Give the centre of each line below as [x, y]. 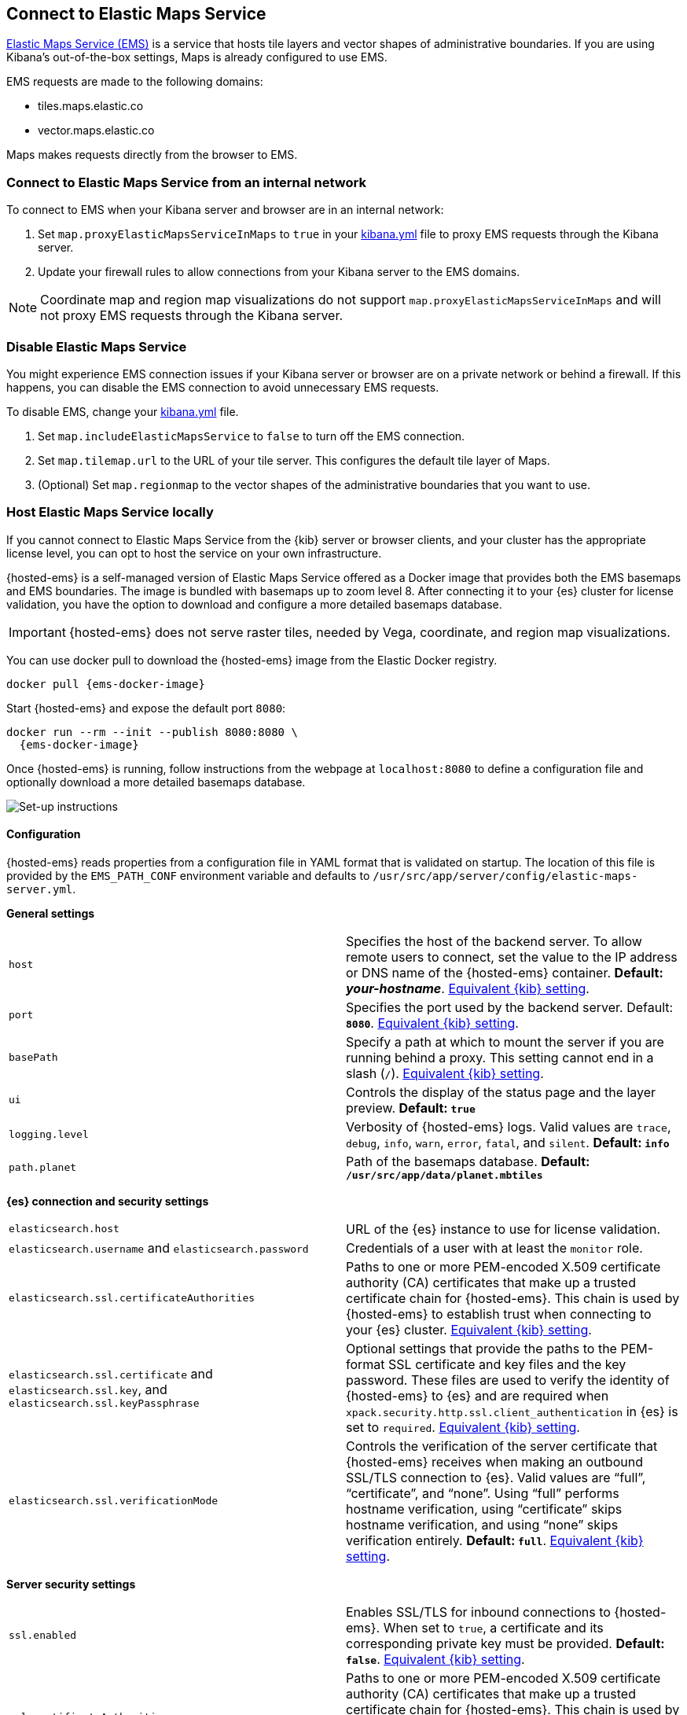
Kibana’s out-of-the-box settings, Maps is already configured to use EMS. [197, 57]
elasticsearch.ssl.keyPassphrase [104, 1404]
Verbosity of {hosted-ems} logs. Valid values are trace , [509, 1126]
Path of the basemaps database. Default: [468, 1161]
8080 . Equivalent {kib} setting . [432, 1023]
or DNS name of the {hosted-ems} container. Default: [505, 972]
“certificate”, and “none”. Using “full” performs [483, 1493]
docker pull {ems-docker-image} [106, 684]
